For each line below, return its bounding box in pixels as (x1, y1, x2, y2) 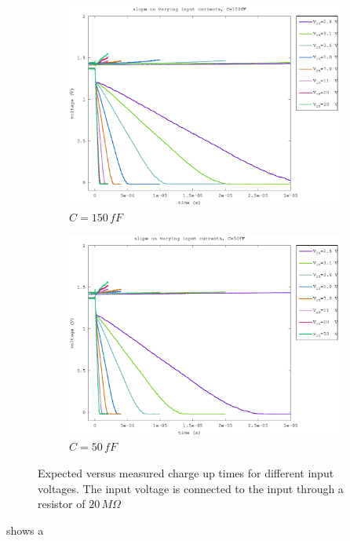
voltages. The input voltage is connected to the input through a (38, 480, 344, 496)
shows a (6, 521, 44, 538)
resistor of (38, 495, 86, 512)
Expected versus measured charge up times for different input (38, 464, 334, 481)
